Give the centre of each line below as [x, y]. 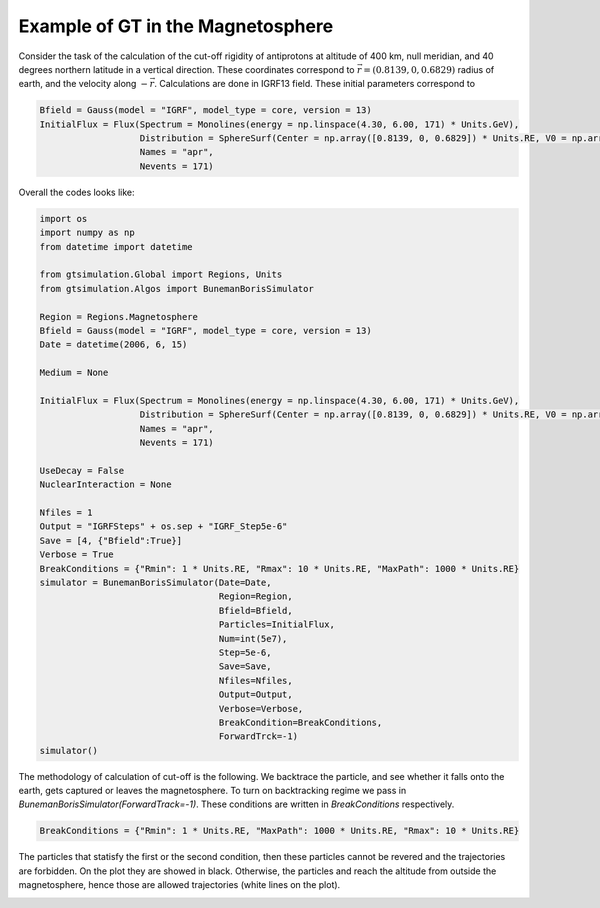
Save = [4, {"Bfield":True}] [111, 540]
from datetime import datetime [116, 246]
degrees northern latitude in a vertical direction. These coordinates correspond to [186, 69]
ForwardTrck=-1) [258, 736]
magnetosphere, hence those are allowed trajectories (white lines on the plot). [179, 885]
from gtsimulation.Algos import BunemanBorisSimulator [176, 288]
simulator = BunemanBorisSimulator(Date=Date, [155, 582]
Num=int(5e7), [253, 638]
